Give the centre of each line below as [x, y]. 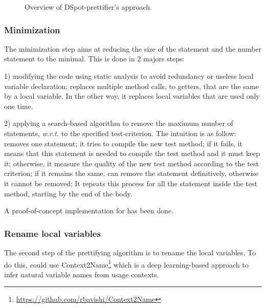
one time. [19, 106]
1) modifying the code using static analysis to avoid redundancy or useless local [129, 76]
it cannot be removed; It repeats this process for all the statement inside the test [131, 183]
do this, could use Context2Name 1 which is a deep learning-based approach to [126, 263]
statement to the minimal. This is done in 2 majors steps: [94, 59]
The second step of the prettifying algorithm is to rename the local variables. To [130, 252]
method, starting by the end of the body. [68, 193]
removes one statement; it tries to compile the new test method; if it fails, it [123, 143]
